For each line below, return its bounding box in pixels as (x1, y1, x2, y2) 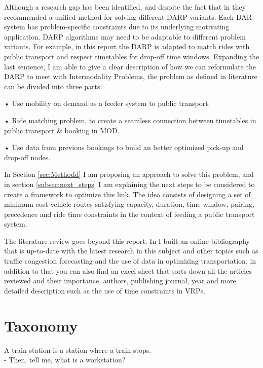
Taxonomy (4, 315, 78, 336)
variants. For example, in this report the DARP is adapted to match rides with (4, 41, 250, 52)
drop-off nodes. (4, 152, 51, 162)
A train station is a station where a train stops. (4, 344, 152, 355)
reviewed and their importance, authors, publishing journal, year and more (4, 275, 236, 286)
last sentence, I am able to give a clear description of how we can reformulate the (4, 61, 256, 71)
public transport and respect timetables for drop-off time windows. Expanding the (4, 51, 259, 61)
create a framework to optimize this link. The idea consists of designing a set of (4, 189, 251, 199)
